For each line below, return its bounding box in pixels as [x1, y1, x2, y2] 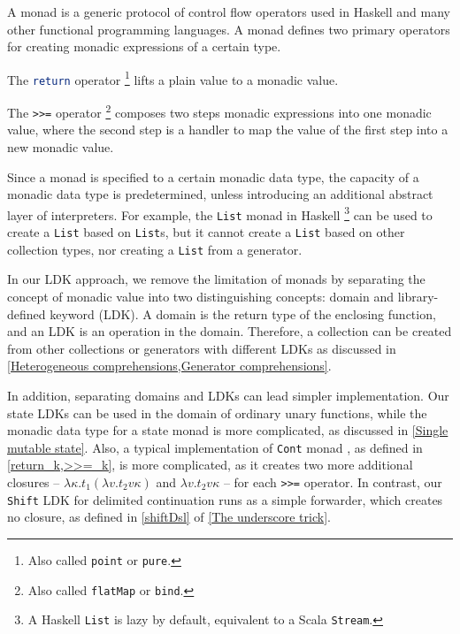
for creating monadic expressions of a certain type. [7, 37, 281, 56]
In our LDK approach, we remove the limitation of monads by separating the [7, 270, 425, 288]
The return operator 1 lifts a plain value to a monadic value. [7, 67, 339, 88]
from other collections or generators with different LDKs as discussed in [7, 339, 396, 357]
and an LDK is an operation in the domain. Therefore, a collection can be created [7, 322, 452, 340]
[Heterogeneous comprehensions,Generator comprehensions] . [7, 356, 332, 375]
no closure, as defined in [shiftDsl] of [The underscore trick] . [7, 508, 331, 526]
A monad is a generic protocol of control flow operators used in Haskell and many [7, 3, 450, 20]
